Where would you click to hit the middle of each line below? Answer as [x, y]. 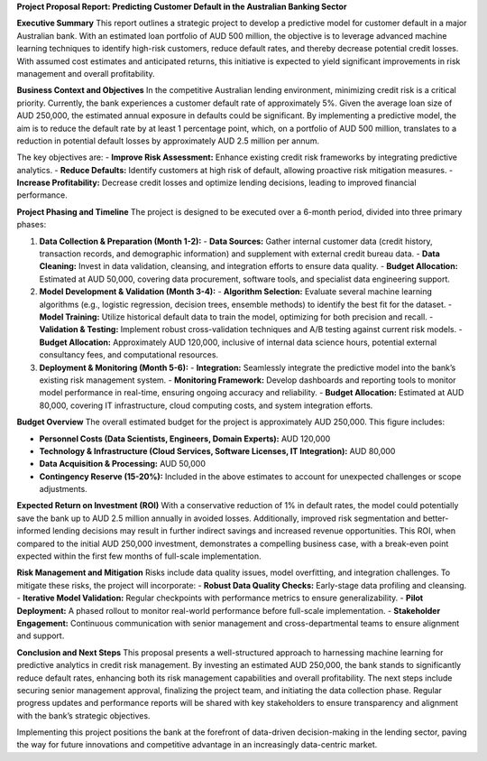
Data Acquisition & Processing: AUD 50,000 [123, 464]
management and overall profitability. [86, 73]
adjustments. [63, 489]
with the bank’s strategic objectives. [83, 715]
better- [436, 518]
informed [34, 531]
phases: [32, 225]
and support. [41, 636]
